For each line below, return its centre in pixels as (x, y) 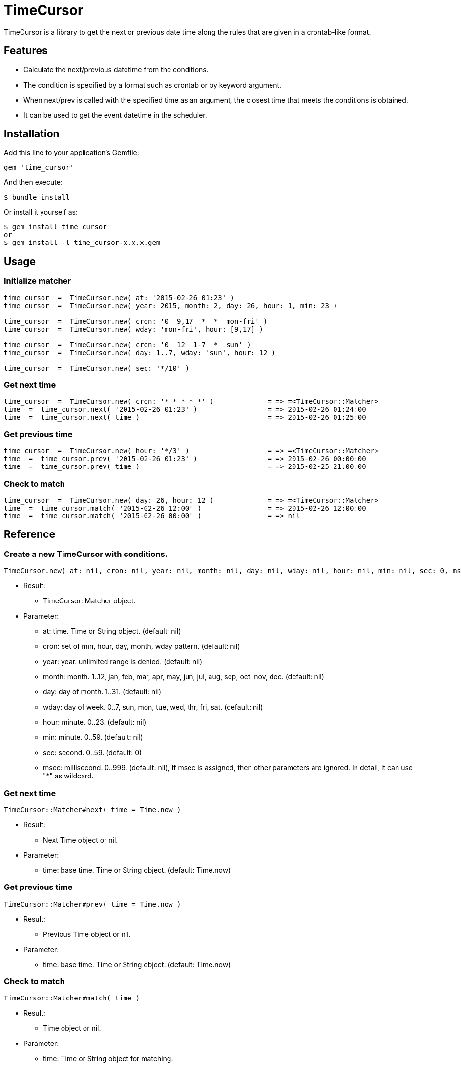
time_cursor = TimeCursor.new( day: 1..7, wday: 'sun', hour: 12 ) (140, 352)
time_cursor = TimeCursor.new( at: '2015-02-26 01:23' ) (119, 298)
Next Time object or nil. (81, 840)
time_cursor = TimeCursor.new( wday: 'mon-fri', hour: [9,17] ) (134, 329)
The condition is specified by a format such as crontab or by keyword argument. (153, 85)
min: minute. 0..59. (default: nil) (93, 737)
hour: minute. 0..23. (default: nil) (95, 722)
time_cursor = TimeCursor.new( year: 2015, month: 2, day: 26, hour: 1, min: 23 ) (171, 305)
